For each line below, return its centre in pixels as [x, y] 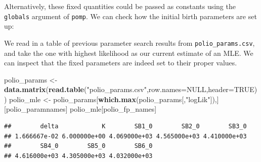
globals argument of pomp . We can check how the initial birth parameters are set [130, 16]
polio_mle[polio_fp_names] [113, 109]
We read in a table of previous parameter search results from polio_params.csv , [129, 43]
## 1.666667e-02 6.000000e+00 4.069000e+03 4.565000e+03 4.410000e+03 [125, 136]
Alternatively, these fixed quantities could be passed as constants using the [120, 6]
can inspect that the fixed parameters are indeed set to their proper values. [121, 63]
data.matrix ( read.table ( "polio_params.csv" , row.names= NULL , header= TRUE [129, 89]
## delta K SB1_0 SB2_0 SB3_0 [125, 127]
